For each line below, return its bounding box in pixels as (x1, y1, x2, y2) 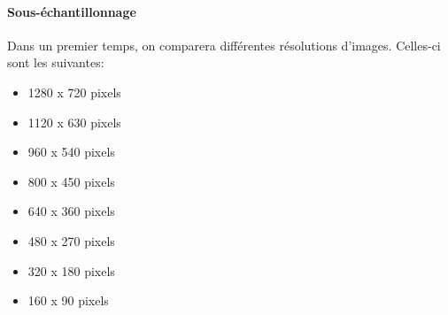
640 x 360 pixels (27, 202, 115, 220)
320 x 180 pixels (27, 261, 115, 280)
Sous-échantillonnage (7, 2, 136, 20)
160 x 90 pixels (27, 291, 109, 310)
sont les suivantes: (7, 53, 104, 72)
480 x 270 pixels (27, 231, 115, 250)
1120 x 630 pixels (27, 112, 121, 131)
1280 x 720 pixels (27, 82, 121, 101)
